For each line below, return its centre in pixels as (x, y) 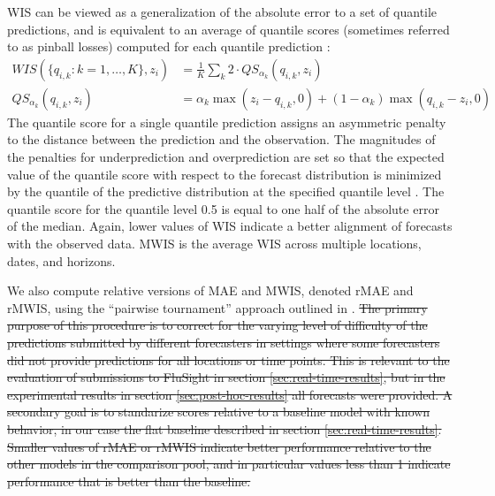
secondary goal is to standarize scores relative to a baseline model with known (219, 412)
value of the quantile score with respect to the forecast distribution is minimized (225, 174)
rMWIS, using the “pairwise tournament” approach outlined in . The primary (217, 307)
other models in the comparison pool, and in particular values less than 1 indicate (229, 464)
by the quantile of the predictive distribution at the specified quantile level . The (226, 191)
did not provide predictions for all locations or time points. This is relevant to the (228, 359)
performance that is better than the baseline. (129, 481)
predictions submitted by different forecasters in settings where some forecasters (224, 342)
